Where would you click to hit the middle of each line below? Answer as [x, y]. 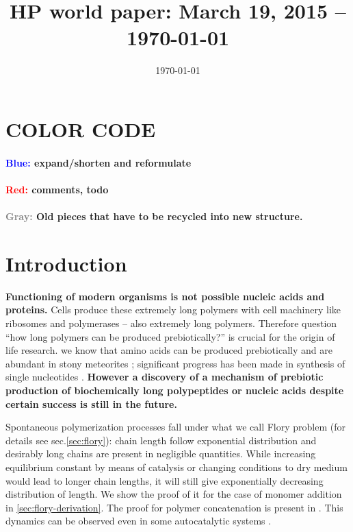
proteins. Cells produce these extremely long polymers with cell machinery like [173, 310]
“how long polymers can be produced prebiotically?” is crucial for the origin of [170, 336]
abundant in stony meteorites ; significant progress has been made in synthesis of [175, 363]
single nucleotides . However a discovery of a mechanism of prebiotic [165, 377]
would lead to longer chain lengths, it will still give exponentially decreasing [165, 480]
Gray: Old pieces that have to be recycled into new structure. [154, 216]
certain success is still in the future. [91, 403]
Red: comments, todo [57, 189]
